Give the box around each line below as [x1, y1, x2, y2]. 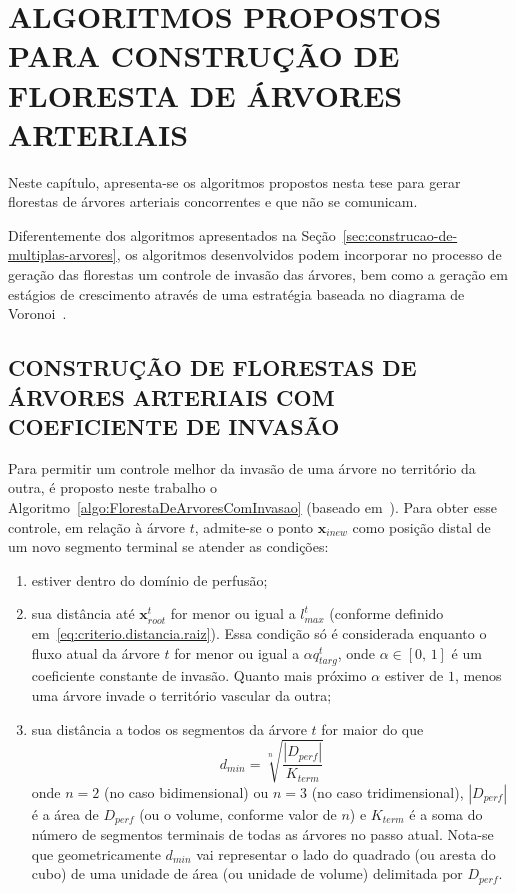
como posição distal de [352, 516, 491, 537]
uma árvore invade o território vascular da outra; [31, 684, 332, 705]
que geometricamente [31, 843, 161, 864]
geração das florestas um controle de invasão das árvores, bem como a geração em [8, 264, 508, 285]
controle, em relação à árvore [8, 516, 186, 537]
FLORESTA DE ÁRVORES [8, 74, 403, 115]
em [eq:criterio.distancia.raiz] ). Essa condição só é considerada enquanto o [31, 622, 487, 643]
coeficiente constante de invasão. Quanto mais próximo [31, 665, 367, 686]
